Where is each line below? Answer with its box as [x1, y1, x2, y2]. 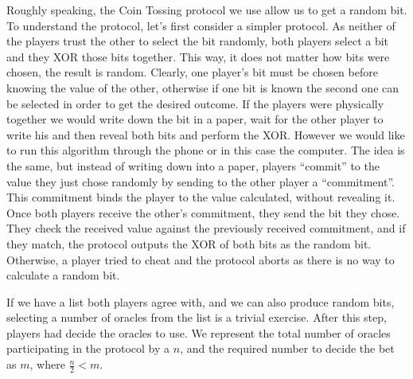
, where [29, 356, 65, 373]
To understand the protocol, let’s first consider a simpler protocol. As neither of [6, 17, 395, 33]
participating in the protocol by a [6, 340, 170, 357]
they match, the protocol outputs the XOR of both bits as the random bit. [6, 235, 372, 252]
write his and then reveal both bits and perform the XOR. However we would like [6, 126, 405, 143]
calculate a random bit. [6, 267, 120, 283]
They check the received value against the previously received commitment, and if [6, 220, 406, 236]
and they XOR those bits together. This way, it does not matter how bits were [6, 48, 390, 64]
